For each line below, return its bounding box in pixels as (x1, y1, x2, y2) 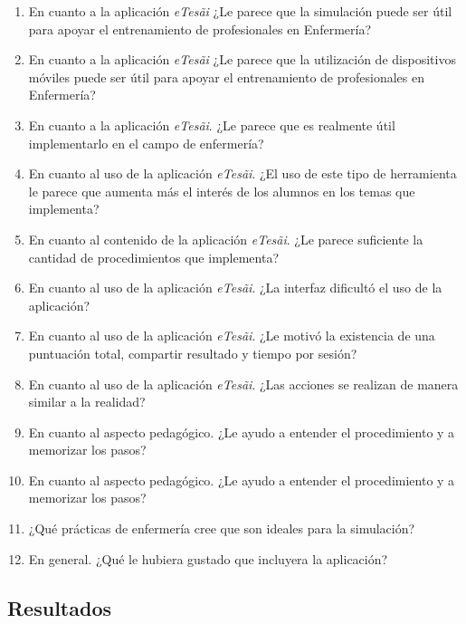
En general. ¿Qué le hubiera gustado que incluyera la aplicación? (28, 549, 388, 568)
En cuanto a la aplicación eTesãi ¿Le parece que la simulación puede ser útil (28, 2, 452, 20)
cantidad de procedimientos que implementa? (28, 247, 280, 266)
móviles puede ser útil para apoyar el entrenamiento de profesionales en (28, 67, 425, 86)
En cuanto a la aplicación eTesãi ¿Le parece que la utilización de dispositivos (28, 50, 456, 69)
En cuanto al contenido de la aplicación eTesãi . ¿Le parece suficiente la (28, 229, 423, 248)
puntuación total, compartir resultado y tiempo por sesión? (28, 343, 357, 362)
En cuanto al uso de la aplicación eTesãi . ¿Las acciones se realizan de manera (28, 374, 459, 393)
